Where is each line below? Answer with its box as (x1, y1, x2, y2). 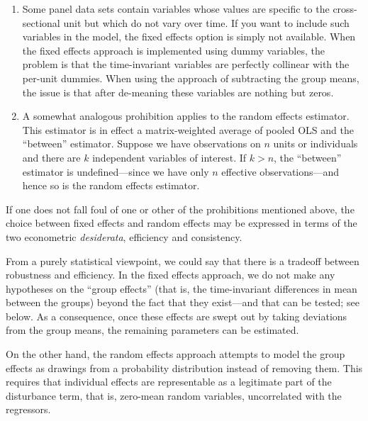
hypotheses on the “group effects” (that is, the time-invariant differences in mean (6, 281, 357, 296)
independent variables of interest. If (92, 150, 247, 164)
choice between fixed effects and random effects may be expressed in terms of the (6, 215, 357, 230)
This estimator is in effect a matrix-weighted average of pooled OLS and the (22, 122, 354, 137)
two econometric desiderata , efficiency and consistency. (6, 229, 242, 244)
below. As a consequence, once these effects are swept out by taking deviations (6, 308, 347, 323)
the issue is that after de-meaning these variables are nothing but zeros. (22, 84, 334, 99)
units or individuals (273, 136, 358, 151)
